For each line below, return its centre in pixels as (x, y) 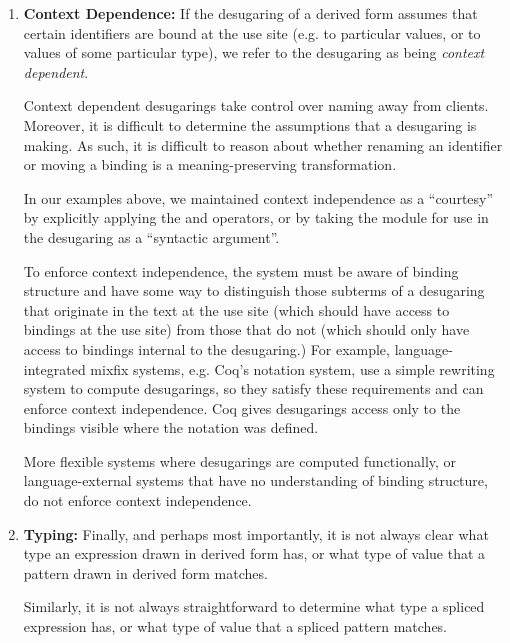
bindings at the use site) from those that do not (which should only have (246, 329)
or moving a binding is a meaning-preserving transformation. (210, 164)
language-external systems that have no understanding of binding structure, (255, 480)
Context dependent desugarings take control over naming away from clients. (256, 105)
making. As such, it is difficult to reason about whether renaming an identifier (263, 144)
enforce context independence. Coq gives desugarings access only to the (242, 407)
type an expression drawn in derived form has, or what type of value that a (254, 553)
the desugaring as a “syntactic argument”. (151, 236)
